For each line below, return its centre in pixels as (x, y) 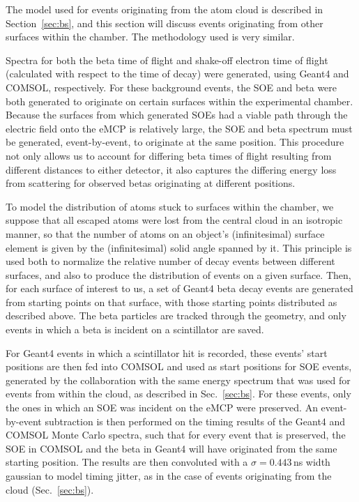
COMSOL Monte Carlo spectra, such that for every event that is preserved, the (176, 435)
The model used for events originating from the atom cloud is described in (165, 9)
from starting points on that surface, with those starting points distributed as (171, 302)
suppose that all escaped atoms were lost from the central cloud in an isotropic (174, 220)
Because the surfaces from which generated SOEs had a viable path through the (177, 115)
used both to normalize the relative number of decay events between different (170, 261)
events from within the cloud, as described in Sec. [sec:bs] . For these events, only (178, 394)
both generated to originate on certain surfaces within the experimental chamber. (179, 101)
